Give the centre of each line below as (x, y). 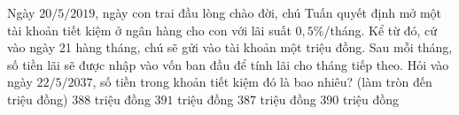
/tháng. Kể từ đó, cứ (381, 30)
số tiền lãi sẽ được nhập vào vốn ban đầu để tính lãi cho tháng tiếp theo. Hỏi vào (228, 64)
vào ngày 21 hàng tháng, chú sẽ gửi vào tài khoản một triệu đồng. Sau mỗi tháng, (230, 47)
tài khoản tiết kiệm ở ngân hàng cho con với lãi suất (149, 30)
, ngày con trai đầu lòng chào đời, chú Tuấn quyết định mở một (268, 12)
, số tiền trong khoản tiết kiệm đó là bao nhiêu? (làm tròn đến (262, 82)
